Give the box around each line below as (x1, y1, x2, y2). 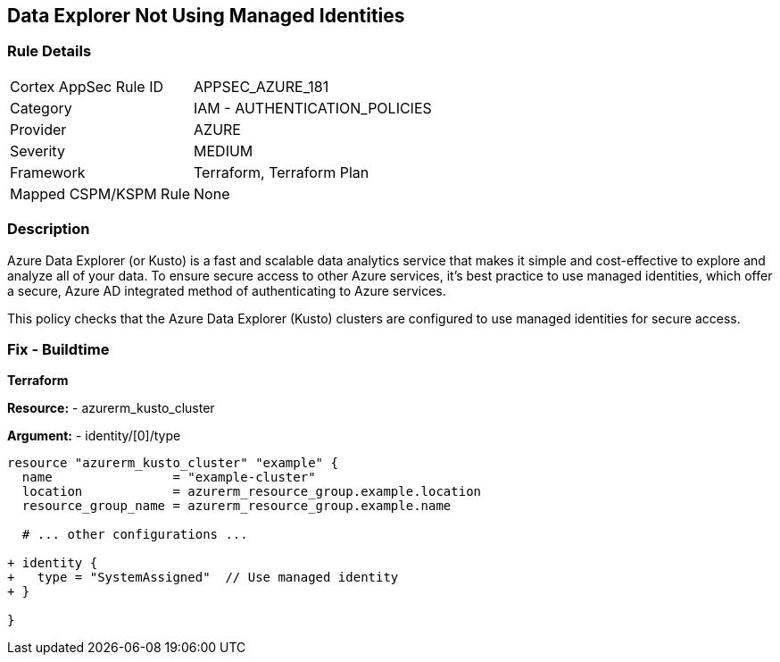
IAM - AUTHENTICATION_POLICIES (194, 98, 432, 117)
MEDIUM (194, 141, 253, 160)
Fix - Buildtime (7, 339, 110, 358)
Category (10, 98, 72, 117)
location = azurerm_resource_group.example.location (21, 484, 482, 499)
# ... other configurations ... (21, 527, 248, 542)
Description (7, 220, 90, 239)
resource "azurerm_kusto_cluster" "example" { (7, 456, 338, 471)
